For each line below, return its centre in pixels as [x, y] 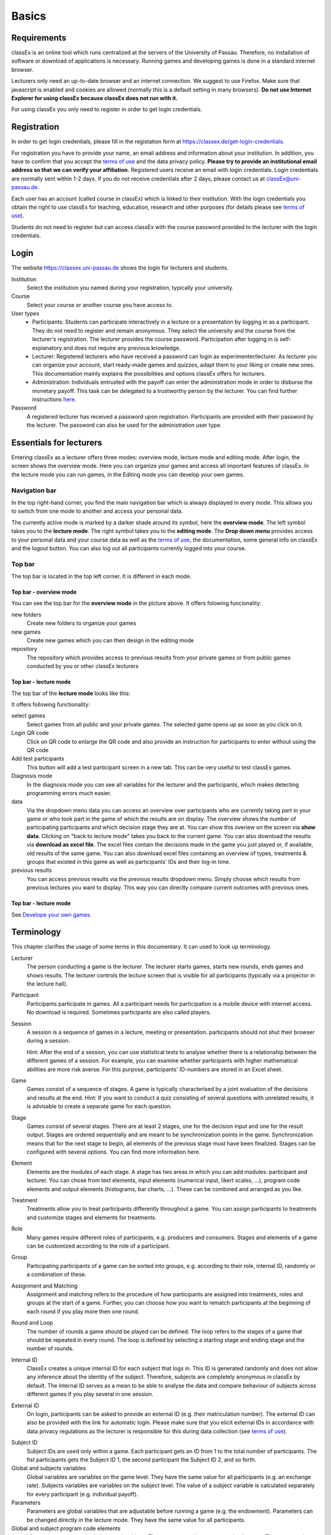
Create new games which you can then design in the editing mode [110, 640]
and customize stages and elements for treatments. [92, 1217]
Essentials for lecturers [57, 442]
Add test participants [38, 759]
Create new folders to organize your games [82, 623]
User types [25, 314]
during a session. [48, 1041]
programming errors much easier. [69, 793]
